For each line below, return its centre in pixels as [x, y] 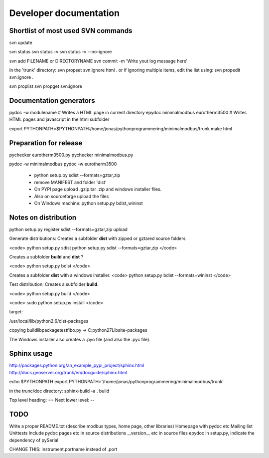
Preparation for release [46, 143]
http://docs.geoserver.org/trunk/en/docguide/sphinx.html [68, 372]
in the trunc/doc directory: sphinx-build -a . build [59, 391]
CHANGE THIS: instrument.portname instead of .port [63, 450]
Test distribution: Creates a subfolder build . [54, 284]
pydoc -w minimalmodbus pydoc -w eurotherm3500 [63, 164]
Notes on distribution [43, 217]
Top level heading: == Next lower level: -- [52, 400]
